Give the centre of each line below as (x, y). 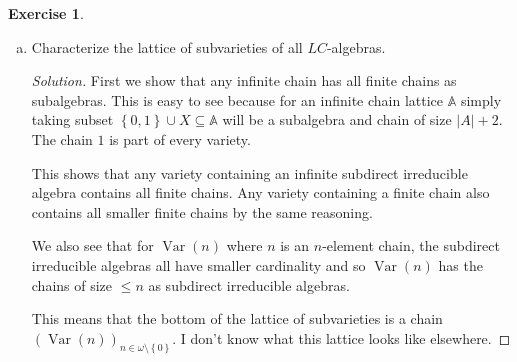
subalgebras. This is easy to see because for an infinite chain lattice (237, 99)
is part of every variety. (180, 138)
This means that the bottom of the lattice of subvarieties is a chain (237, 318)
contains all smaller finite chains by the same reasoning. (202, 211)
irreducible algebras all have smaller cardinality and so (198, 264)
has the (460, 264)
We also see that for (92, 245)
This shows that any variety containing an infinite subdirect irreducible (249, 172)
